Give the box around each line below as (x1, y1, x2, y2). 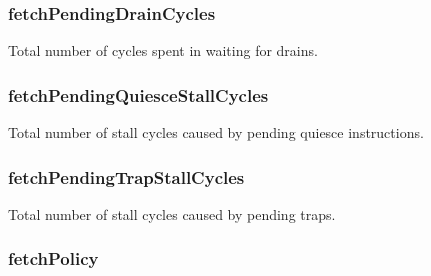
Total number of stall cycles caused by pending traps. (8, 203, 336, 224)
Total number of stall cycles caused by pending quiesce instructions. (8, 122, 424, 143)
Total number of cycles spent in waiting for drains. (8, 40, 318, 61)
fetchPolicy (8, 246, 99, 271)
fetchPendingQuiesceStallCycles (8, 82, 269, 107)
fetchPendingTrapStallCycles (8, 164, 245, 189)
